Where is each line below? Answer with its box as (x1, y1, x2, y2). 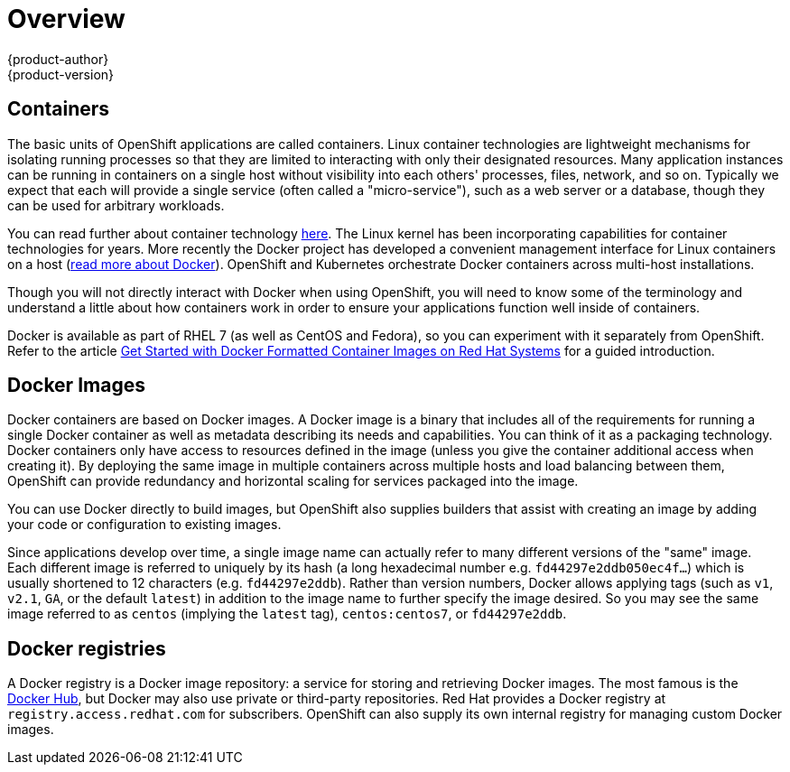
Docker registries (7, 637, 166, 660)
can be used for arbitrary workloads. (7, 197, 225, 213)
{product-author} (7, 51, 109, 67)
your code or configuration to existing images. (7, 516, 282, 533)
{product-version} (7, 66, 115, 82)
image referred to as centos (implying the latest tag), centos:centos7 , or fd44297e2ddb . (7, 606, 567, 622)
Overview (7, 4, 125, 34)
